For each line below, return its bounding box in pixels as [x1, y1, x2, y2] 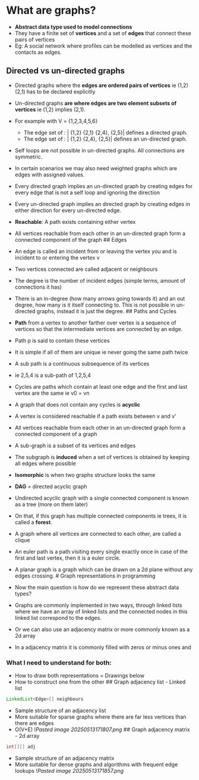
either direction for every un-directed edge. [14, 207, 122, 214]
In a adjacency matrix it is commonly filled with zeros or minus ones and [14, 644, 191, 651]
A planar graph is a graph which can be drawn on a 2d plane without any [14, 566, 193, 573]
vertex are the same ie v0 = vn [14, 389, 90, 397]
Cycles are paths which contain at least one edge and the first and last [14, 383, 188, 390]
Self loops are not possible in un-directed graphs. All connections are [14, 146, 185, 154]
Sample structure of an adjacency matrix [14, 754, 115, 762]
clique [14, 536, 30, 544]
